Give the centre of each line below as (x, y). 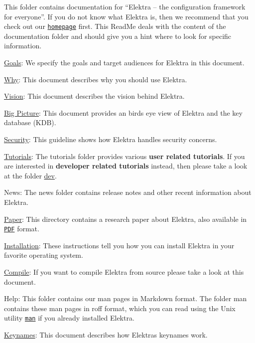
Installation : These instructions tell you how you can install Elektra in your (119, 245)
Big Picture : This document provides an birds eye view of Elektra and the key (123, 112)
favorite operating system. (44, 255)
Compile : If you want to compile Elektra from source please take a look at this (124, 272)
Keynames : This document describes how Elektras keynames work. (106, 335)
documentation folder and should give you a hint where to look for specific (118, 36)
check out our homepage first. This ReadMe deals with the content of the (115, 26)
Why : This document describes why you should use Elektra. (96, 79)
